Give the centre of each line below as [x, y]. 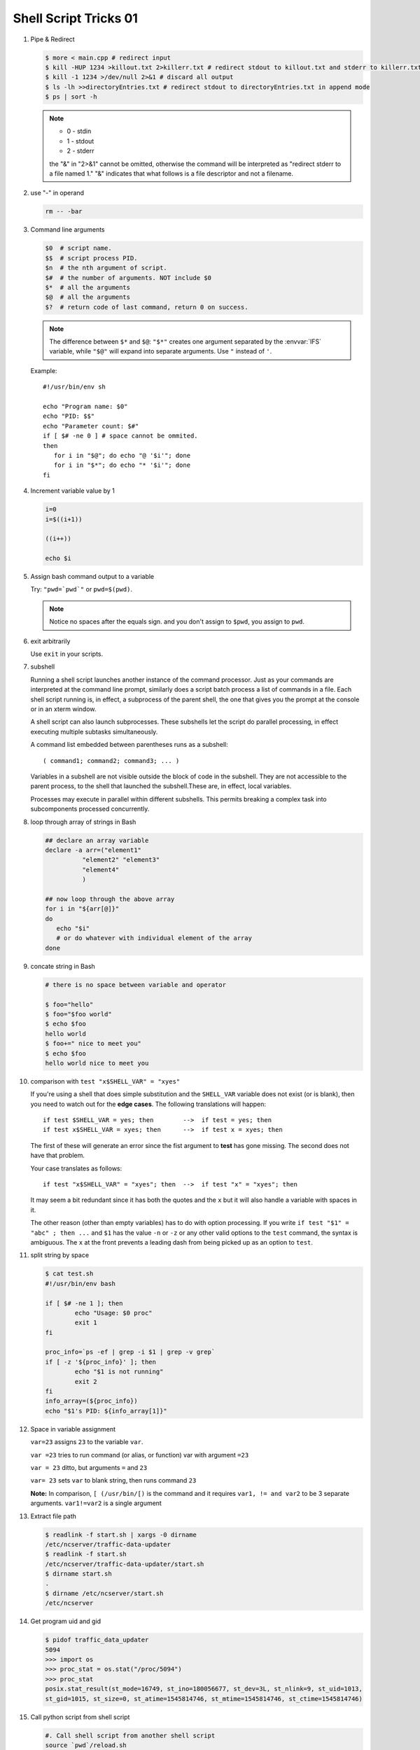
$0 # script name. [78, 248]
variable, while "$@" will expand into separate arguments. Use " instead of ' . [161, 351]
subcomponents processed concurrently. [90, 809]
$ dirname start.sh [78, 1574]
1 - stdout [80, 141]
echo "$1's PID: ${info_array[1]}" [106, 1411]
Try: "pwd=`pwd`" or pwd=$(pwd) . [82, 589]
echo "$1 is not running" [119, 1372]
